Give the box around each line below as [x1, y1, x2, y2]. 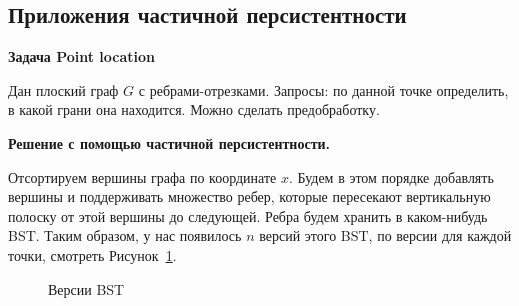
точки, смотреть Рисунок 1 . [8, 244, 177, 265]
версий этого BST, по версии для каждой [259, 225, 512, 246]
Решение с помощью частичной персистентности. [8, 132, 331, 153]
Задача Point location [8, 46, 156, 67]
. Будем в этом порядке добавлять [288, 166, 494, 187]
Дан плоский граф [8, 79, 119, 100]
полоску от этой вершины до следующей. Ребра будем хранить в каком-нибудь [8, 205, 488, 226]
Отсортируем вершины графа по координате [8, 166, 277, 187]
